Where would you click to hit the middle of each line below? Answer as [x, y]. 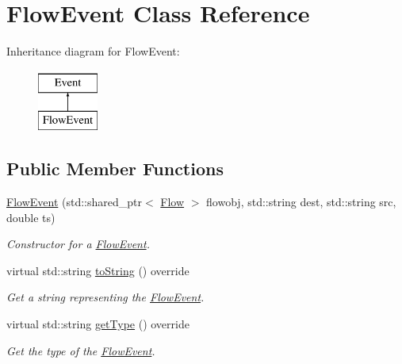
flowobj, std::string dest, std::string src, [301, 202]
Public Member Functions [115, 169]
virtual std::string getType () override [98, 324]
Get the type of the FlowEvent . [81, 350]
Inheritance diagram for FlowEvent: [93, 51]
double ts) [31, 217]
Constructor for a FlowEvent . [78, 244]
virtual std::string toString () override [98, 270]
